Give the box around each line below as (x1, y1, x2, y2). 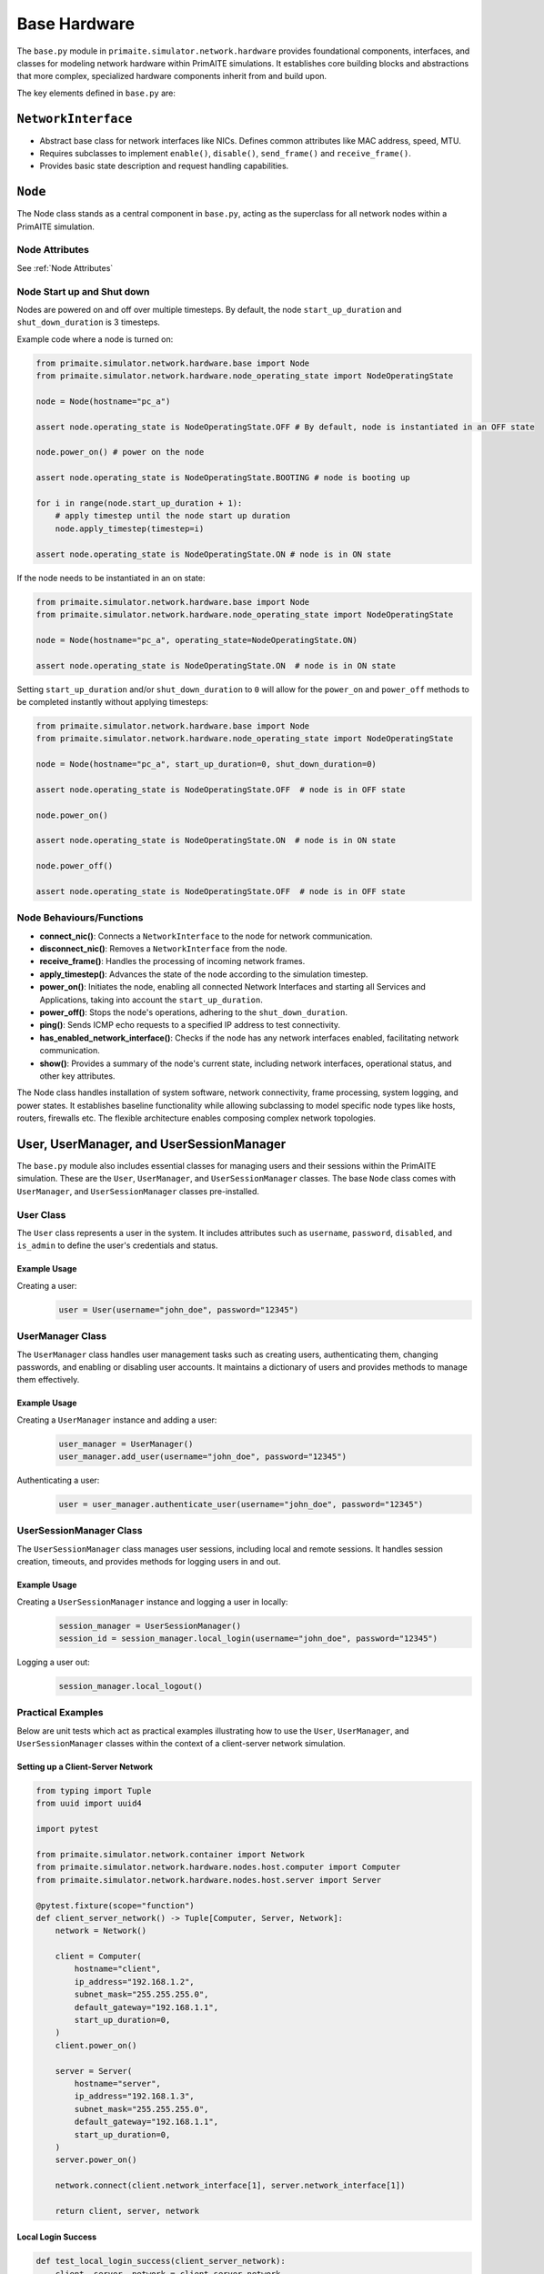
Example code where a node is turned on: (16, 333, 174, 345)
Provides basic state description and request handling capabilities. (39, 160, 289, 172)
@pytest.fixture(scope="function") (35, 1900, 195, 1910)
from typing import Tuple (35, 1786, 152, 1796)
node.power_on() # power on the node (35, 447, 205, 458)
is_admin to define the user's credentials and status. (16, 1240, 218, 1251)
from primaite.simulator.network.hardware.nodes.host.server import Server (35, 1875, 382, 1885)
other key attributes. (39, 1071, 116, 1082)
